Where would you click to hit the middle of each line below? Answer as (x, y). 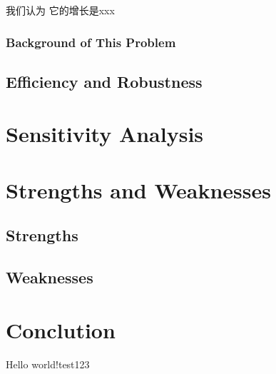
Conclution (61, 329)
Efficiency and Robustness (104, 81)
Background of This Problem (91, 42)
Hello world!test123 (48, 364)
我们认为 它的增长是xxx (60, 10)
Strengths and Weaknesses (138, 189)
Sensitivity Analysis (105, 134)
